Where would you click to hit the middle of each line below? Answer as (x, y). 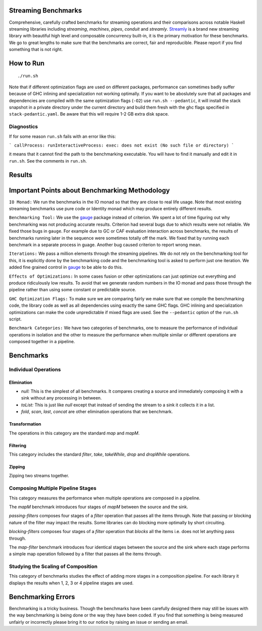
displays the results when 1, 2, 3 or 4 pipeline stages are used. (71, 583)
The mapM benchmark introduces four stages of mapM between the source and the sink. (98, 507)
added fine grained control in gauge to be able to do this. (66, 267)
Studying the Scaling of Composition (53, 566)
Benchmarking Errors (42, 597)
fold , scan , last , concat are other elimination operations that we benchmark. (97, 412)
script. (15, 319)
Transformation (25, 424)
